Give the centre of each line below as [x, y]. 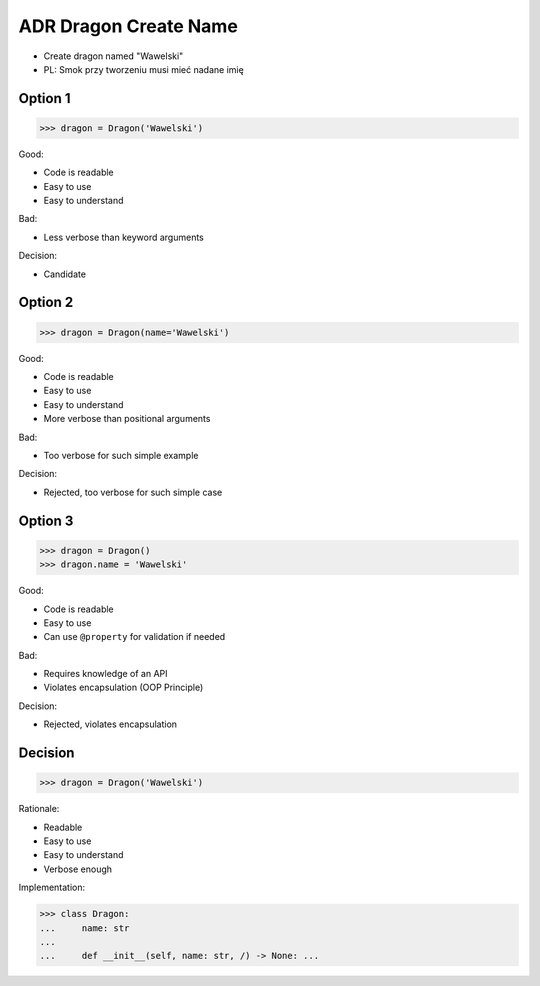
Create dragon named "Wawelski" [113, 56]
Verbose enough [78, 869]
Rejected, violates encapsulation [110, 724]
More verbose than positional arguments [127, 419]
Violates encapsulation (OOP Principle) [123, 687]
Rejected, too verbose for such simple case [133, 492]
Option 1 [44, 98]
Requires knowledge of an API [106, 674]
